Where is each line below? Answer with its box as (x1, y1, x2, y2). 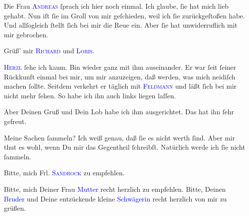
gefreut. (4, 116, 27, 126)
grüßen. (4, 203, 26, 213)
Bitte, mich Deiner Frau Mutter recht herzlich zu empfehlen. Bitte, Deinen (4, 184, 226, 194)
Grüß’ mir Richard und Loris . (4, 46, 95, 56)
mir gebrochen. (4, 29, 49, 39)
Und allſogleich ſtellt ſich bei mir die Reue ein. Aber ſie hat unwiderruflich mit (4, 20, 238, 30)
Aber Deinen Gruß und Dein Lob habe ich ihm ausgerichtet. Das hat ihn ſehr (4, 107, 234, 117)
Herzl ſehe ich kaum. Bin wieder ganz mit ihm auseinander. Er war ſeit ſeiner (4, 62, 236, 72)
